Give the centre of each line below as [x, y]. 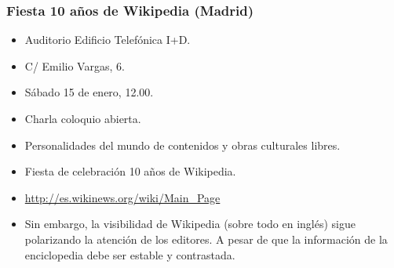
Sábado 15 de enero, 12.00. [89, 92]
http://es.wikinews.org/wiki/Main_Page [122, 197]
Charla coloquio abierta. [83, 118]
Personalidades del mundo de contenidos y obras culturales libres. [182, 145]
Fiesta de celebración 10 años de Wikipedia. [130, 171]
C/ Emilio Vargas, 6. [75, 65]
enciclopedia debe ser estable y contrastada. [130, 254]
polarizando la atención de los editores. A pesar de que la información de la [206, 239]
